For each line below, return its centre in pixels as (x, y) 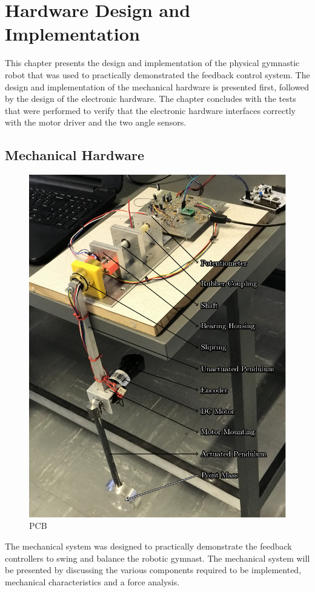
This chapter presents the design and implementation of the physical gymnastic (152, 63)
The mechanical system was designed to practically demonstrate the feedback (148, 546)
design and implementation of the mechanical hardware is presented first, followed (157, 86)
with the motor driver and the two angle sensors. (96, 122)
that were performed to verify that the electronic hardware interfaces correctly (150, 110)
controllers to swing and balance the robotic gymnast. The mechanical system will (157, 558)
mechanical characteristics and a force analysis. (92, 581)
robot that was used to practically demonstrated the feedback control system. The (157, 74)
